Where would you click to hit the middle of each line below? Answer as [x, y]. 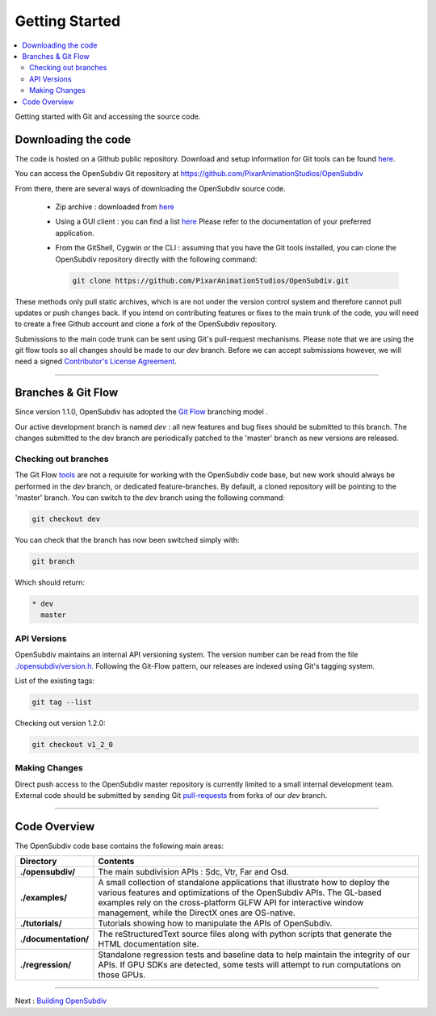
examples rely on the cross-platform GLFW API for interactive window [231, 903]
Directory [38, 862]
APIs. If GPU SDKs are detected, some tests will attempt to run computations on [249, 965]
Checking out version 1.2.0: [60, 723]
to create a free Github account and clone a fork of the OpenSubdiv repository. [146, 324]
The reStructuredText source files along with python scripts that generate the [245, 934]
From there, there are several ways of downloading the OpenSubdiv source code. [150, 188]
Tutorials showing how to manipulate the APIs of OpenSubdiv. [215, 923]
